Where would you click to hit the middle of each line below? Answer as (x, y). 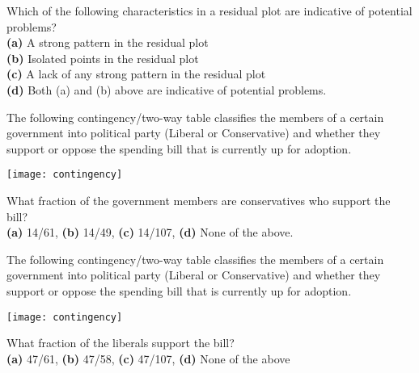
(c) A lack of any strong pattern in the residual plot (136, 74)
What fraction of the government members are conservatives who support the (199, 200)
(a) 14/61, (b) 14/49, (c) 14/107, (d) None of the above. (150, 232)
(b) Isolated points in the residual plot (103, 58)
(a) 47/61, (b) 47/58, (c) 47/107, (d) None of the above (148, 358)
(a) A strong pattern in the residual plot (108, 42)
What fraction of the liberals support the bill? (121, 343)
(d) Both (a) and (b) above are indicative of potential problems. (167, 89)
